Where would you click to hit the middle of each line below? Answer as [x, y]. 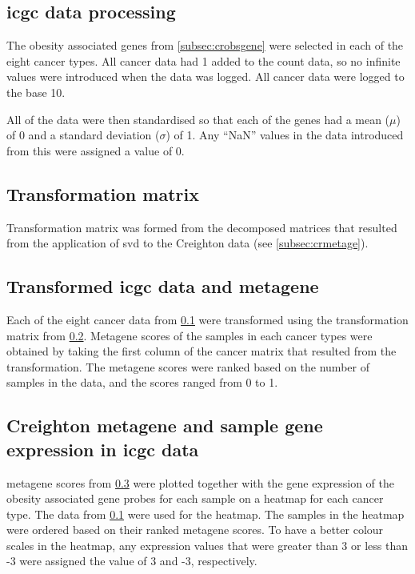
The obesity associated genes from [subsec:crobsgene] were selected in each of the [205, 45]
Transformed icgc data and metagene [163, 286]
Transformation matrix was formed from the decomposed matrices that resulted [202, 227]
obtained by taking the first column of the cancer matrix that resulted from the [202, 351]
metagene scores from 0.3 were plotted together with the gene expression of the [201, 482]
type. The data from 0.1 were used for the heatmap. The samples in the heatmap [206, 514]
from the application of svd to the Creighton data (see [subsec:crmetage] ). [188, 243]
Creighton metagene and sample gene [165, 425]
